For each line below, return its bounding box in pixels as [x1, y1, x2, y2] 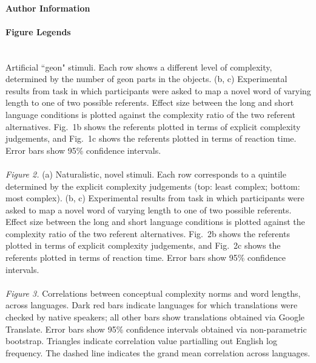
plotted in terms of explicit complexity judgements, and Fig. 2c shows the [5, 239, 281, 252]
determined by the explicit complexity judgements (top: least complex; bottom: [5, 179, 300, 192]
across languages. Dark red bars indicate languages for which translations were [5, 299, 298, 311]
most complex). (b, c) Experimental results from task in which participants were [5, 192, 304, 204]
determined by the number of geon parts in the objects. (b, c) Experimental [5, 72, 287, 85]
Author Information [5, 1, 90, 14]
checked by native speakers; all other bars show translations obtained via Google [5, 311, 305, 323]
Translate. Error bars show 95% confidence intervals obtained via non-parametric [5, 322, 307, 335]
